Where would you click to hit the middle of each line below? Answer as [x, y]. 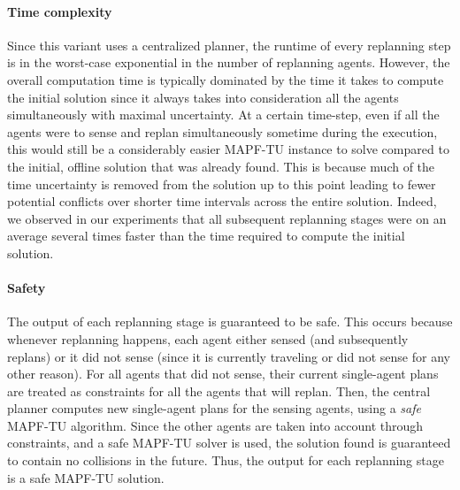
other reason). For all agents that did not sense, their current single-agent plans [223, 374]
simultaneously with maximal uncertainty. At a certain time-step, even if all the [223, 115]
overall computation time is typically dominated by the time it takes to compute [226, 79]
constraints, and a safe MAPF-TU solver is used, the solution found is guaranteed [229, 443]
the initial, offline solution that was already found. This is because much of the [221, 166]
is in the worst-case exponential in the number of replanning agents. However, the [229, 62]
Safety [27, 288]
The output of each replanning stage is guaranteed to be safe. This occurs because [230, 322]
